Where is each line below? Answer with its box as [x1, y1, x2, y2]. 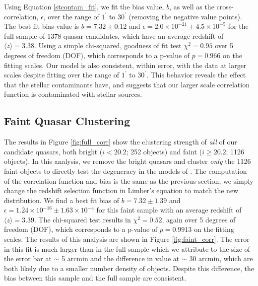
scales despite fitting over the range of [4, 70, 120, 80]
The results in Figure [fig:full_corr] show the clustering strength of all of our [4, 137, 237, 147]
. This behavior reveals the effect [146, 70, 246, 80]
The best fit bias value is [4, 21, 79, 31]
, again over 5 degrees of [162, 214, 236, 224]
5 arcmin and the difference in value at [61, 253, 180, 264]
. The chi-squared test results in [34, 214, 131, 224]
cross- [216, 1, 234, 11]
